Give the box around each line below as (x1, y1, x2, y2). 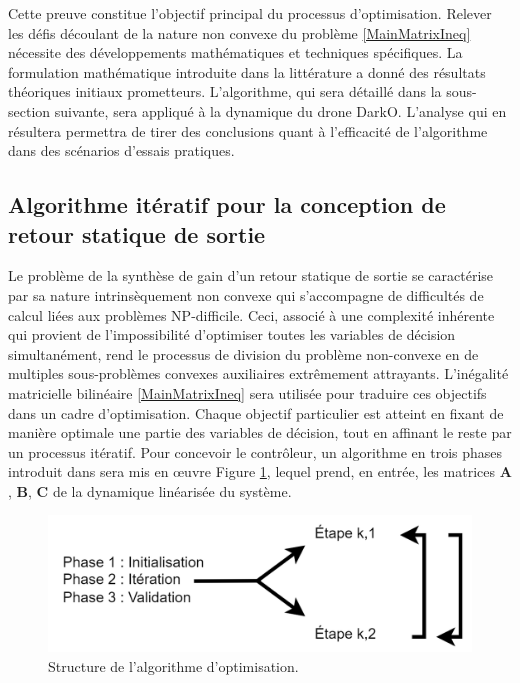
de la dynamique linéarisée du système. (52, 480, 292, 501)
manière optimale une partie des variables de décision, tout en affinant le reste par (8, 422, 512, 443)
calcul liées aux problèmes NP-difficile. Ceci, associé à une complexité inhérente (8, 304, 495, 325)
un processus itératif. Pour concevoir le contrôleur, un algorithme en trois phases (8, 441, 503, 462)
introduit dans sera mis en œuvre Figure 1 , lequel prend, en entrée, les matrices (8, 461, 495, 482)
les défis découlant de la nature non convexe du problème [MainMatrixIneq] (8, 22, 471, 43)
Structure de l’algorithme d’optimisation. (48, 655, 299, 676)
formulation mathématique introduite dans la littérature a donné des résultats (8, 61, 486, 82)
